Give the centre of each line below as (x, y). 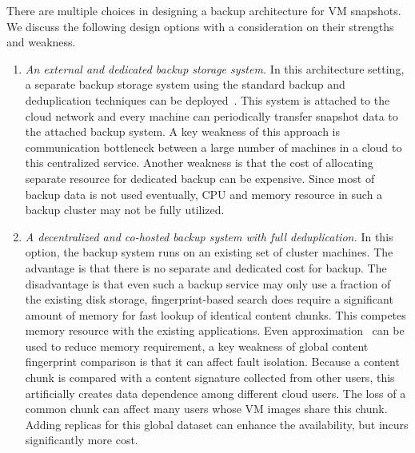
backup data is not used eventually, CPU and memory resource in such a (204, 194)
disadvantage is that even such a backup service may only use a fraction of (208, 283)
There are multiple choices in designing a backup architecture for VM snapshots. (204, 10)
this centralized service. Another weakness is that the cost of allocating (199, 163)
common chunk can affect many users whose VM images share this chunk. (206, 409)
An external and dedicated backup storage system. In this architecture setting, (215, 68)
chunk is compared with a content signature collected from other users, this (210, 377)
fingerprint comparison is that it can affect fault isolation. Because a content (212, 362)
